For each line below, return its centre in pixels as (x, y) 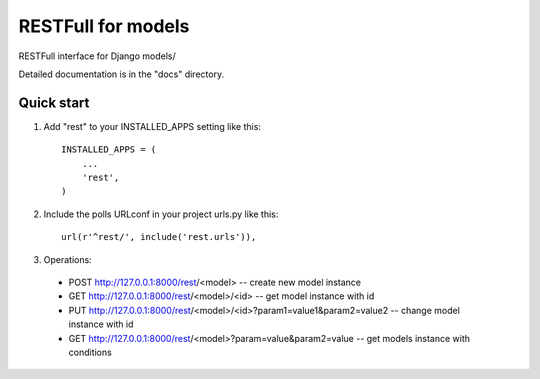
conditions (90, 352)
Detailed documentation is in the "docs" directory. (121, 74)
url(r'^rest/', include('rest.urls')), (159, 237)
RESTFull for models (104, 26)
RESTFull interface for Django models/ (97, 56)
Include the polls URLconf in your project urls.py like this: (161, 214)
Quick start (54, 102)
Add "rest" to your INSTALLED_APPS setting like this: (152, 126)
